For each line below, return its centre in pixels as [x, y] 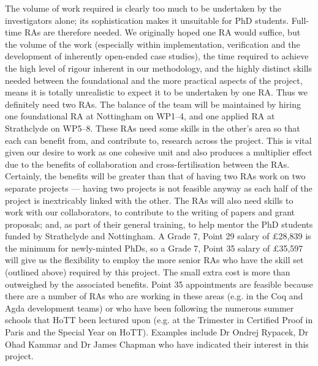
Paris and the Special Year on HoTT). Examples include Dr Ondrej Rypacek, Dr [157, 332]
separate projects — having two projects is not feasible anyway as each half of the [159, 188]
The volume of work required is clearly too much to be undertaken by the [143, 8]
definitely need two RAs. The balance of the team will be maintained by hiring [153, 104]
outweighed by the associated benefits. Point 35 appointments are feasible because [159, 284]
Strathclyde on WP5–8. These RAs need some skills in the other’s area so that [153, 128]
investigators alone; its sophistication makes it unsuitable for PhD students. [147, 20]
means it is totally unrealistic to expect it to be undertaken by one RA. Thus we [157, 92]
